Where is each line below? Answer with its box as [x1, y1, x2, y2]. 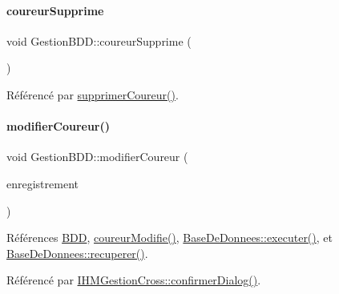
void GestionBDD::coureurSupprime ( [6, 32, 192, 49]
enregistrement [6, 175, 79, 191]
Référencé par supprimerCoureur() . [6, 86, 179, 103]
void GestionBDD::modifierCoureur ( [6, 148, 188, 165]
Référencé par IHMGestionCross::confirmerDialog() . [6, 272, 261, 288]
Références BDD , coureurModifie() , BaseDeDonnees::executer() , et [6, 229, 333, 246]
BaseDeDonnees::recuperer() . [6, 244, 148, 261]
